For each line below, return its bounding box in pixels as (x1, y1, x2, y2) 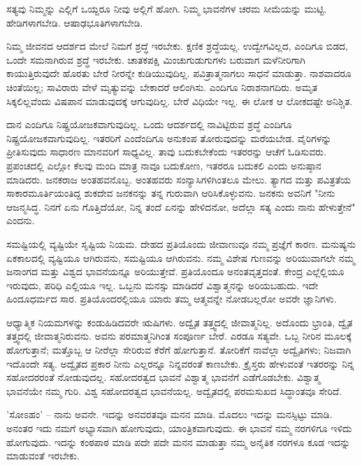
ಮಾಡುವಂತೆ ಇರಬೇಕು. (6, 448, 80, 463)
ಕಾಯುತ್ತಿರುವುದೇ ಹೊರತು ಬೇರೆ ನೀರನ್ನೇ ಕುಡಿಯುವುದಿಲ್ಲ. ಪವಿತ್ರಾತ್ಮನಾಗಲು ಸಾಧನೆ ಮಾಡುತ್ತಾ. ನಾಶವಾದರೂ (6, 66, 352, 81)
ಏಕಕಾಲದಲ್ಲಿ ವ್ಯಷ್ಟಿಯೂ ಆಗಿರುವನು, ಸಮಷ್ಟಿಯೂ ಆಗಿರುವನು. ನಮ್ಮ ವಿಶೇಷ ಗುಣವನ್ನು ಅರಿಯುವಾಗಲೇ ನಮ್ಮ (6, 250, 355, 265)
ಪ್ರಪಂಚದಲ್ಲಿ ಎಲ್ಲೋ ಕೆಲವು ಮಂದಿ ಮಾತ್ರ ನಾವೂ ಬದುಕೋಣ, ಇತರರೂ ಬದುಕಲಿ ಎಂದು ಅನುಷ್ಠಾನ (6, 158, 321, 172)
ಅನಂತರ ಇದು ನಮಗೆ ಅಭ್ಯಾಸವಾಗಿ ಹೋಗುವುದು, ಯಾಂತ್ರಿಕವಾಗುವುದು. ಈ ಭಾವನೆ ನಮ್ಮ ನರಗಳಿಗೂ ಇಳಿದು (6, 421, 352, 436)
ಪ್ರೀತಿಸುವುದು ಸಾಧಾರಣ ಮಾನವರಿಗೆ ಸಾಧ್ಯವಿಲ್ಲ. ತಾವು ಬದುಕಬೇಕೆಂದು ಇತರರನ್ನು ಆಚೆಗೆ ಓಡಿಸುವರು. (6, 144, 326, 159)
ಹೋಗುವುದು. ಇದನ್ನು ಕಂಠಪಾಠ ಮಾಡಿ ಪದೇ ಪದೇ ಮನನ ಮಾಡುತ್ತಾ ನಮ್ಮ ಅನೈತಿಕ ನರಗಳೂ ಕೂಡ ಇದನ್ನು (6, 434, 351, 449)
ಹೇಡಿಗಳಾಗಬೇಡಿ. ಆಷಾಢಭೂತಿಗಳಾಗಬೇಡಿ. (6, 15, 143, 29)
